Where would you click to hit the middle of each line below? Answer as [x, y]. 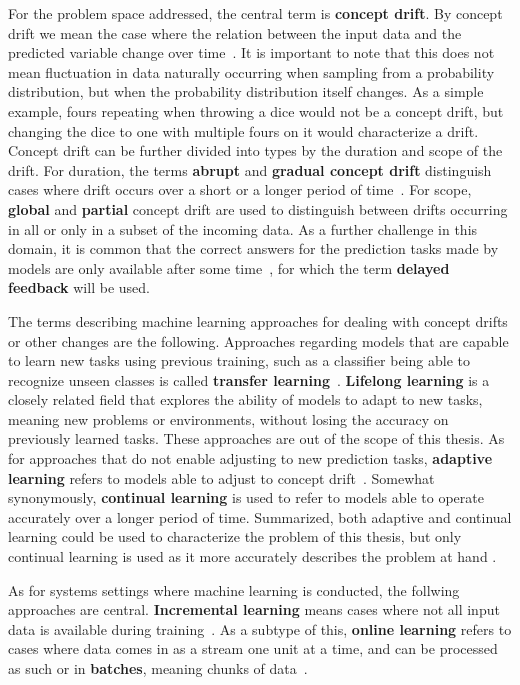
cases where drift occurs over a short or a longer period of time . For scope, [240, 189]
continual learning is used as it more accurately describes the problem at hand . [252, 556]
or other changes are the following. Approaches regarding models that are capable [258, 340]
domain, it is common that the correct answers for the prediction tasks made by [253, 248]
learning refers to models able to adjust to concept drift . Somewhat [221, 477]
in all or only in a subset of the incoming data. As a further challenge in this [243, 228]
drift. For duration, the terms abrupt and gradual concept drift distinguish [250, 169]
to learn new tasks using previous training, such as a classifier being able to [239, 360]
